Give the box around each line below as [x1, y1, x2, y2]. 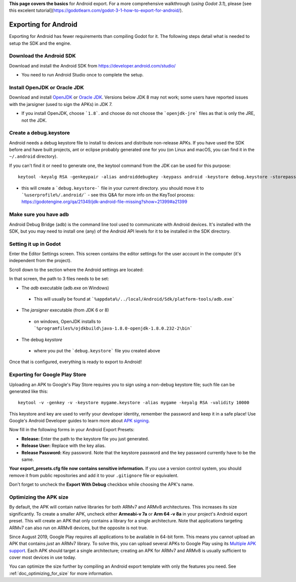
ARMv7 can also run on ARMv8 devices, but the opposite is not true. [9, 525, 148, 531]
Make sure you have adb [9, 211, 69, 218]
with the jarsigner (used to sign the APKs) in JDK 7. [9, 101, 113, 107]
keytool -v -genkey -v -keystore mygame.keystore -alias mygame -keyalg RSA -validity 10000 [18, 400, 250, 406]
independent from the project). [9, 258, 72, 264]
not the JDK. [21, 117, 47, 123]
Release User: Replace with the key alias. [21, 443, 106, 448]
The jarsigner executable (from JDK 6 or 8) [21, 307, 110, 313]
